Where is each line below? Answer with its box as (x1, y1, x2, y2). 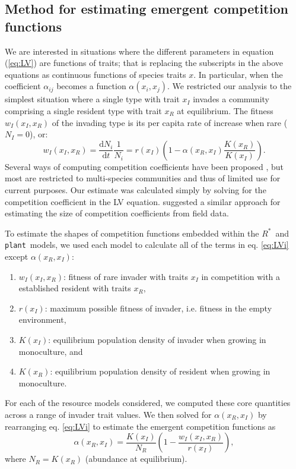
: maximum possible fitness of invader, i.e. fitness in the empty (44, 301, 272, 314)
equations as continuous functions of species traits (5, 68, 186, 80)
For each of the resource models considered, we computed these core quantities (5, 396, 291, 409)
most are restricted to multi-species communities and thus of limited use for (5, 172, 281, 184)
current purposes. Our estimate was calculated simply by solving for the (5, 183, 266, 196)
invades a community (193, 93, 269, 105)
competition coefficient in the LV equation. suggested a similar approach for (5, 195, 281, 207)
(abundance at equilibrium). (85, 452, 187, 465)
